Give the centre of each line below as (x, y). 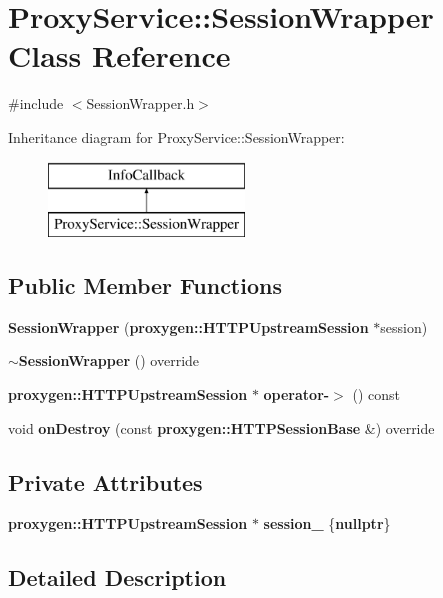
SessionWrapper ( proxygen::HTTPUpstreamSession (188, 326)
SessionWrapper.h (140, 103)
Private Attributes (105, 481)
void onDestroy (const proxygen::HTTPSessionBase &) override (221, 427)
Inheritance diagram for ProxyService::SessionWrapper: (176, 136)
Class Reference (119, 55)
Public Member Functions (145, 285)
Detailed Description (117, 577)
